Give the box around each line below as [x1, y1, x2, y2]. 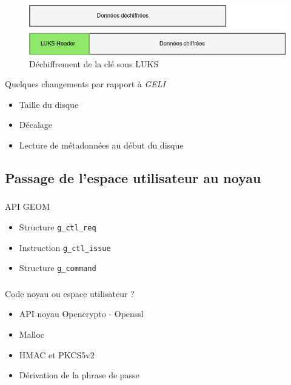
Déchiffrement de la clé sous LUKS [29, 57, 159, 70]
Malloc [19, 328, 45, 341]
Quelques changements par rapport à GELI [5, 78, 166, 90]
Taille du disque [19, 98, 79, 110]
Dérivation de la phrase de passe [19, 369, 139, 381]
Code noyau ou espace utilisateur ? [5, 287, 135, 300]
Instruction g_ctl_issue [19, 241, 111, 253]
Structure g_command [19, 261, 96, 274]
